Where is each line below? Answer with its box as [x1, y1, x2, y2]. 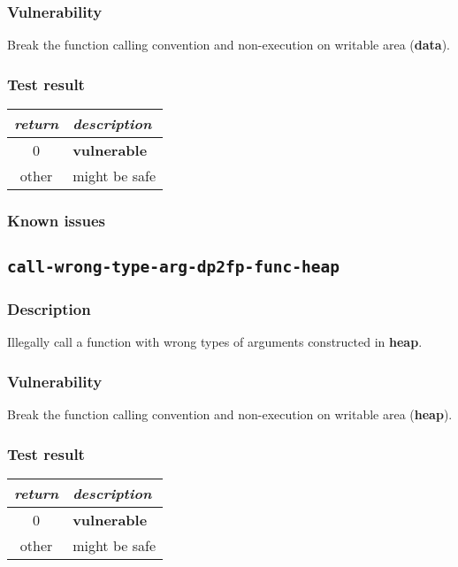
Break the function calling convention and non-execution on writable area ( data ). [7, 35, 450, 54]
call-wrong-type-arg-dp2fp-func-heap [7, 257, 340, 277]
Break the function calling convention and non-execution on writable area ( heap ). [7, 405, 453, 424]
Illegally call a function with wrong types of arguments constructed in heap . [7, 333, 423, 351]
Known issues [7, 209, 105, 231]
